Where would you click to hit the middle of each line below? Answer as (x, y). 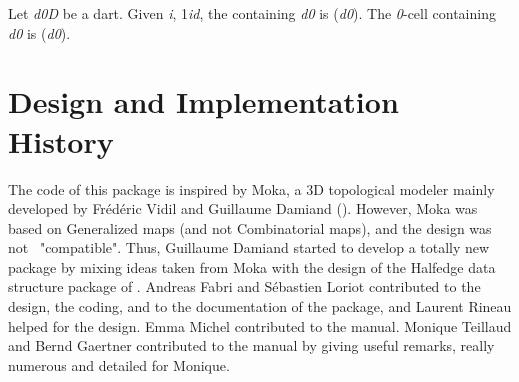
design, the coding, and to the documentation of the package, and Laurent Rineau (260, 306)
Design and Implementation (203, 101)
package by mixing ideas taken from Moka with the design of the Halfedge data (252, 266)
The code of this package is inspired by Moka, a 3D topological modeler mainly (251, 188)
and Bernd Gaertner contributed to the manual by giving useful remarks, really (251, 345)
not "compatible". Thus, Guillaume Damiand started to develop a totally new (249, 247)
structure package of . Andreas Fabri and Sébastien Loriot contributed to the (244, 286)
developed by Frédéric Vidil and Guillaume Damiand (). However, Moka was (243, 208)
